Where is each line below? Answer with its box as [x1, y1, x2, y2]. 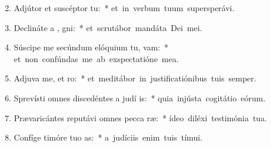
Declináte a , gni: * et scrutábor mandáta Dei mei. [13, 21, 203, 33]
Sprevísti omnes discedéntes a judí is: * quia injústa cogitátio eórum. [13, 91, 266, 104]
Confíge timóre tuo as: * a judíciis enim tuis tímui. [13, 131, 203, 143]
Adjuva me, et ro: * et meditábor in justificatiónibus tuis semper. [13, 72, 256, 84]
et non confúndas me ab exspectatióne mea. [13, 52, 179, 64]
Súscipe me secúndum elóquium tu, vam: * [13, 41, 169, 53]
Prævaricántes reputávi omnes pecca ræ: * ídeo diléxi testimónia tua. [13, 111, 267, 124]
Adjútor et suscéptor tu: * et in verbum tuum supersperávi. [13, 2, 235, 13]
